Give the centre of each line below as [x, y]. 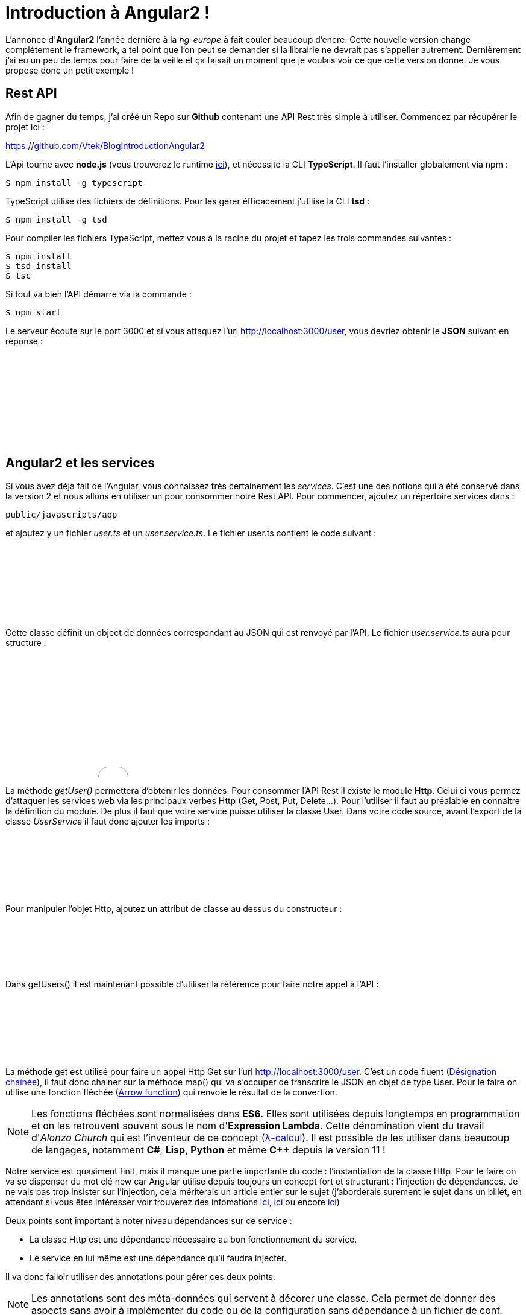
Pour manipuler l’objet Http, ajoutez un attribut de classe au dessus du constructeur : [174, 909]
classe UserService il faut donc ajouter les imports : [108, 822]
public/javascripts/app [61, 515]
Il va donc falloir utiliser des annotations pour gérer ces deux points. [140, 1277]
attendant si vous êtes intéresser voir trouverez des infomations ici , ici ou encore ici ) [173, 1202]
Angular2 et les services [80, 463]
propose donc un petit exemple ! [70, 70]
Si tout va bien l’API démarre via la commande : [99, 294]
